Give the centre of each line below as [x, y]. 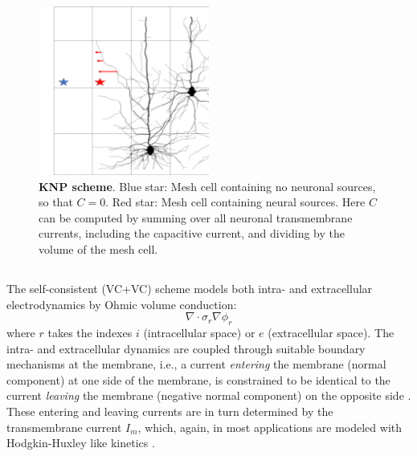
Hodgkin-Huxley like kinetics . [81, 443]
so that [56, 202]
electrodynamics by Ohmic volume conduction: [122, 304]
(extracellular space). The [331, 332]
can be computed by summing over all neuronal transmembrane [196, 217]
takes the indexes [90, 332]
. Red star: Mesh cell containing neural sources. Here [235, 202]
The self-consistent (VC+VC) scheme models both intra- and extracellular [190, 288]
